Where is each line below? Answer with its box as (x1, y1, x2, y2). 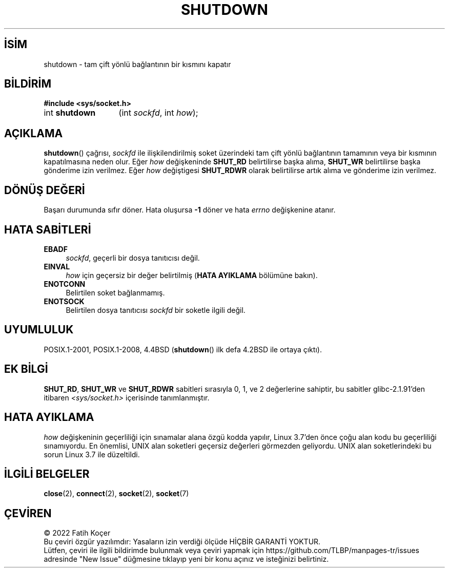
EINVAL (44, 262, 70, 271)
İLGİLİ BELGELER (4, 467, 90, 480)
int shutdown (44, 108, 96, 118)
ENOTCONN (44, 279, 86, 288)
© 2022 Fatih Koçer (44, 528, 111, 538)
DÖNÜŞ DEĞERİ (4, 183, 85, 197)
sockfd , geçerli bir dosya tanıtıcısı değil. (66, 253, 200, 262)
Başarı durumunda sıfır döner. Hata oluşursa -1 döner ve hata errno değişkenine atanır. (44, 205, 336, 215)
